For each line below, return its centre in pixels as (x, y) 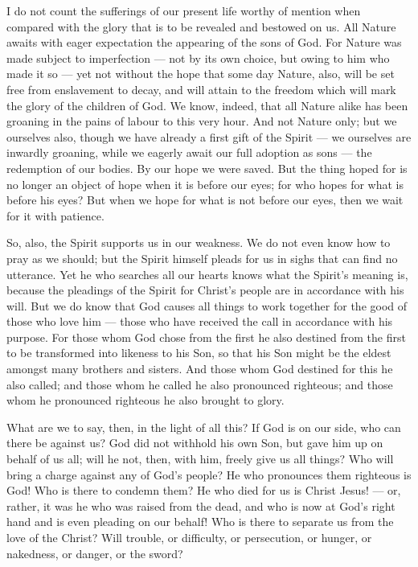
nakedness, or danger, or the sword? (95, 553)
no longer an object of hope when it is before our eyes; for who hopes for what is (205, 184)
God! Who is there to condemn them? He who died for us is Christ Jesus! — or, (204, 490)
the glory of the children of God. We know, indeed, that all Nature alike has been (207, 105)
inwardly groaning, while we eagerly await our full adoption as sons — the (189, 152)
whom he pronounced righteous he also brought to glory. (145, 400)
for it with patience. (55, 215)
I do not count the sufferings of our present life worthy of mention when (184, 10)
